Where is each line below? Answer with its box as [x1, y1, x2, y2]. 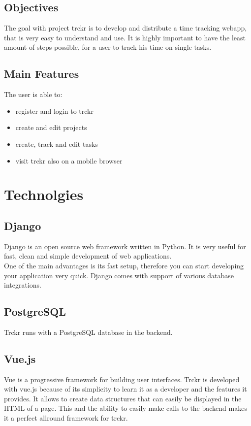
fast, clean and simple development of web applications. [4, 251, 172, 261]
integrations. [4, 280, 41, 290]
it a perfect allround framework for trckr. [4, 413, 128, 423]
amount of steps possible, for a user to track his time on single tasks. [4, 42, 212, 52]
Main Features [4, 66, 79, 81]
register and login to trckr [15, 105, 94, 116]
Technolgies [4, 184, 84, 204]
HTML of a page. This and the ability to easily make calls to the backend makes [4, 403, 247, 413]
